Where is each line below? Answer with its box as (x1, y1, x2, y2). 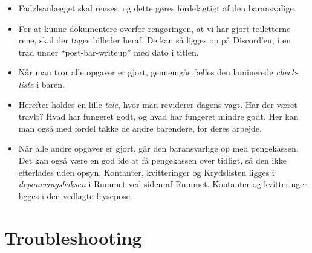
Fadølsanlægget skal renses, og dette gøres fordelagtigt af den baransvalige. (18, 2, 296, 14)
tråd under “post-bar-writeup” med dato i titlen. (18, 45, 199, 58)
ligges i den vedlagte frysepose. (18, 189, 132, 202)
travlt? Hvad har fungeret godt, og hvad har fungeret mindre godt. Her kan (18, 110, 299, 123)
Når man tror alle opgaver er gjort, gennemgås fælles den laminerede (18, 66, 273, 78)
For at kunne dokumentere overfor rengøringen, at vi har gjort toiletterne (18, 22, 291, 34)
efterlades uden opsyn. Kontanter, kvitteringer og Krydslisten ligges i (18, 165, 275, 178)
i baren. (36, 77, 65, 90)
